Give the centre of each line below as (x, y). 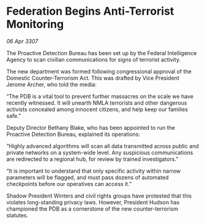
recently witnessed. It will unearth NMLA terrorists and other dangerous (97, 103)
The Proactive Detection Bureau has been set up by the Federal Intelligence (102, 53)
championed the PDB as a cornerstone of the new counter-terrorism (92, 209)
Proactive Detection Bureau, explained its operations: (73, 134)
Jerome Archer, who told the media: (51, 84)
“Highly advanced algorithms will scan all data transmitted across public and (102, 146)
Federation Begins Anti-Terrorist (90, 11)
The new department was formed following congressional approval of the (99, 71)
